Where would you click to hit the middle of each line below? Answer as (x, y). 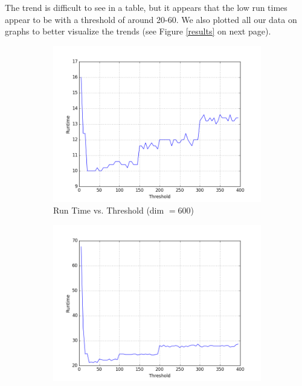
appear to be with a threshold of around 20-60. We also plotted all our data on (151, 19)
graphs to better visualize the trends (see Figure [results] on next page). (138, 31)
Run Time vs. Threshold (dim (109, 210)
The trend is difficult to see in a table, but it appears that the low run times (146, 7)
